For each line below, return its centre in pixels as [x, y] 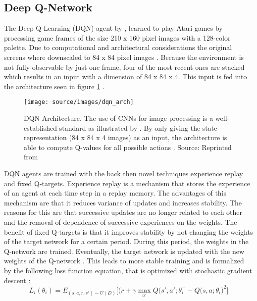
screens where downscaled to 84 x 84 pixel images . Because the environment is [124, 57]
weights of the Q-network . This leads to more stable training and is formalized [124, 261]
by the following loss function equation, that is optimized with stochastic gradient [128, 270]
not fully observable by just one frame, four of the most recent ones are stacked [124, 67]
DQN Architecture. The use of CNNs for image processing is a [119, 118]
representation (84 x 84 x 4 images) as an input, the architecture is [126, 137]
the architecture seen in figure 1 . [54, 86]
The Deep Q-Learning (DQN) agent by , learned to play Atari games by [113, 28]
